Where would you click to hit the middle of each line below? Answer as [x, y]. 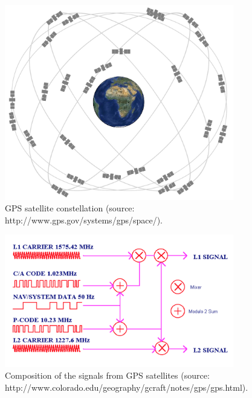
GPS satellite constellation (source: [70, 208]
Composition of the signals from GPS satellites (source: [107, 375]
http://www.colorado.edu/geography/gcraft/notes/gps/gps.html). [127, 387]
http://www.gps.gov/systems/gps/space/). [84, 220]
